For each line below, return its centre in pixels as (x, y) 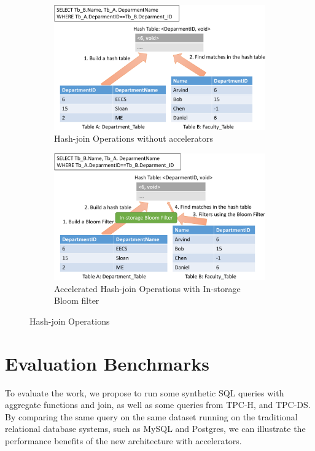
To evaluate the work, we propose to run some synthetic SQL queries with (145, 392)
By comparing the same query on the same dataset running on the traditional (151, 416)
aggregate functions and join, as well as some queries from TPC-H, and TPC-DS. (158, 405)
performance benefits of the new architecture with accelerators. (123, 440)
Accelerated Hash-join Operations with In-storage (147, 288)
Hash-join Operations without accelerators (134, 138)
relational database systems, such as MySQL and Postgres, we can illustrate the (155, 429)
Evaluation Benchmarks (107, 363)
